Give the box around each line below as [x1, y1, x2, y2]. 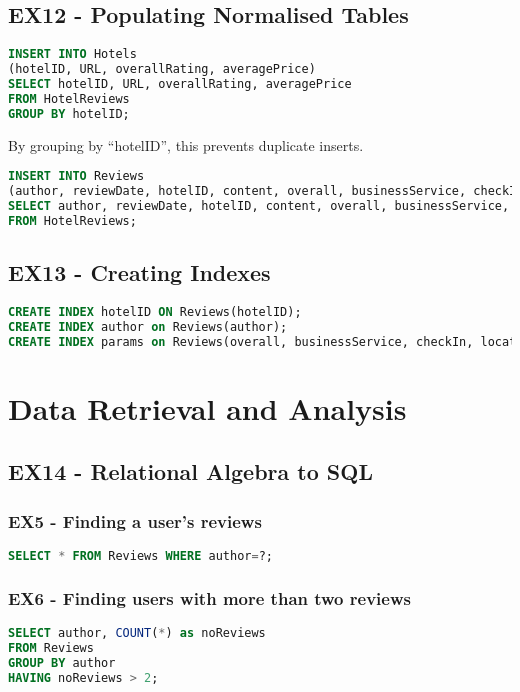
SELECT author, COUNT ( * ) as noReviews [8, 625, 266, 640]
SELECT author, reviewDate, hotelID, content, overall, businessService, [8, 198, 510, 213]
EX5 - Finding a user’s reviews [8, 508, 262, 533]
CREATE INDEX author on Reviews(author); [8, 319, 288, 334]
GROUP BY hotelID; [8, 106, 130, 121]
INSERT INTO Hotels [8, 47, 137, 62]
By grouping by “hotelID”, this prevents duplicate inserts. [8, 134, 364, 155]
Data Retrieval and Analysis [8, 387, 407, 428]
